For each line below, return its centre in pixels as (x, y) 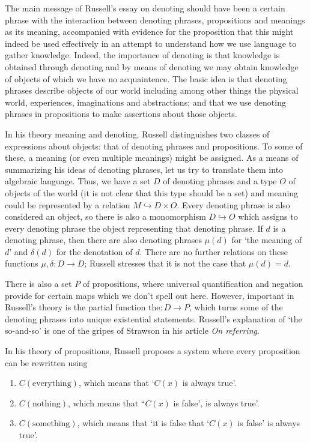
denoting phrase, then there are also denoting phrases (103, 240)
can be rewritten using (46, 362)
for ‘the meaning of (267, 240)
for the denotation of (94, 251)
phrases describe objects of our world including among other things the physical (152, 90)
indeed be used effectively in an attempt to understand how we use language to (151, 43)
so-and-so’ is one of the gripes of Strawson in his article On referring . (132, 330)
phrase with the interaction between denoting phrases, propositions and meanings (155, 20)
